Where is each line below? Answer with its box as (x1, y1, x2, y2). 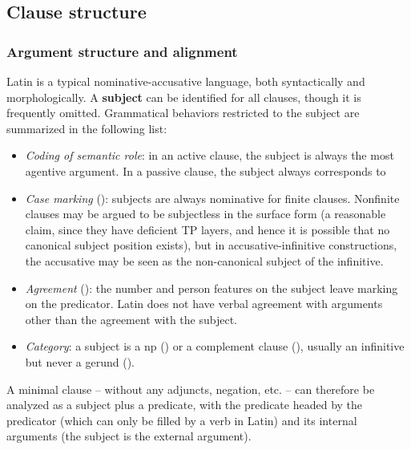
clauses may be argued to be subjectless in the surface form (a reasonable (25, 205, 386, 222)
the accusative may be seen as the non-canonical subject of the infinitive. (25, 252, 384, 269)
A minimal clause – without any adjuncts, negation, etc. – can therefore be (6, 380, 375, 397)
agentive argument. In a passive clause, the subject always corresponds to (25, 162, 386, 179)
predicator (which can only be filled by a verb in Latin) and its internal (6, 411, 357, 428)
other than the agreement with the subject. (25, 310, 238, 327)
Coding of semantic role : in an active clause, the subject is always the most (25, 147, 394, 164)
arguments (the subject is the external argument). (6, 428, 252, 444)
